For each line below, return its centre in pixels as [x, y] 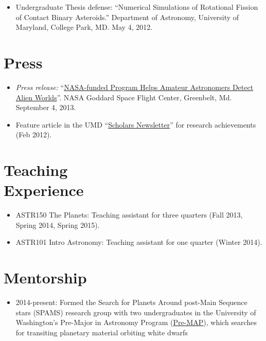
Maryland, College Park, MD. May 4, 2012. [84, 27]
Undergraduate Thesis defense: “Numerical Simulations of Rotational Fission [137, 7]
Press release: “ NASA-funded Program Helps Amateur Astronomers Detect [135, 87]
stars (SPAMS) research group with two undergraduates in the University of [136, 312]
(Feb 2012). [34, 134]
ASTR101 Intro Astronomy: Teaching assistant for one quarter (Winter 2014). [139, 242]
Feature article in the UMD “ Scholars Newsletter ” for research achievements [136, 124]
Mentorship [45, 277]
